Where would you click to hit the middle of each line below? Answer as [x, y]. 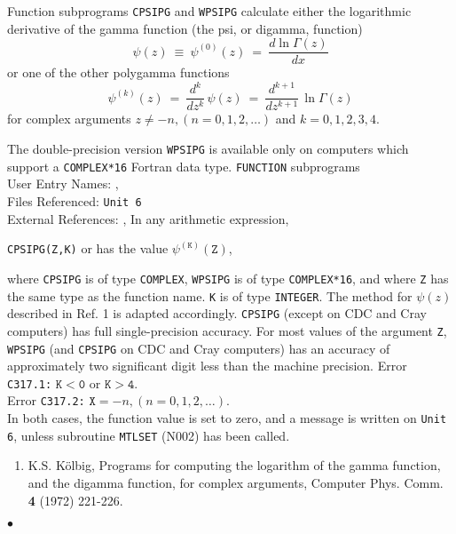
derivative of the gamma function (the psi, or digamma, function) [185, 28]
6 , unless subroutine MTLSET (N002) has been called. [149, 435]
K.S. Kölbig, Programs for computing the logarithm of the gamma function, [234, 465]
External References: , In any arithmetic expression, [148, 218]
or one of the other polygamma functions [118, 72]
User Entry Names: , [63, 183]
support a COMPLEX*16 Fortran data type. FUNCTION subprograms [184, 166]
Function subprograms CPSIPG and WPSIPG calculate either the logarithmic [209, 11]
